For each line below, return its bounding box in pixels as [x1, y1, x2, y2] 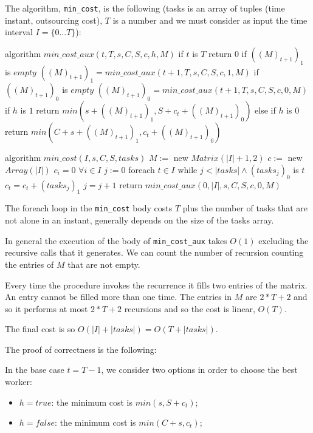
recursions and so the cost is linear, [124, 302, 255, 315]
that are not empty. [67, 257, 140, 270]
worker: [5, 375, 32, 388]
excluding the [258, 234, 309, 247]
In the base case [5, 363, 64, 376]
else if [255, 104, 276, 117]
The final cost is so [5, 322, 75, 335]
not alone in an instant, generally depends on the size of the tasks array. [5, 214, 274, 227]
